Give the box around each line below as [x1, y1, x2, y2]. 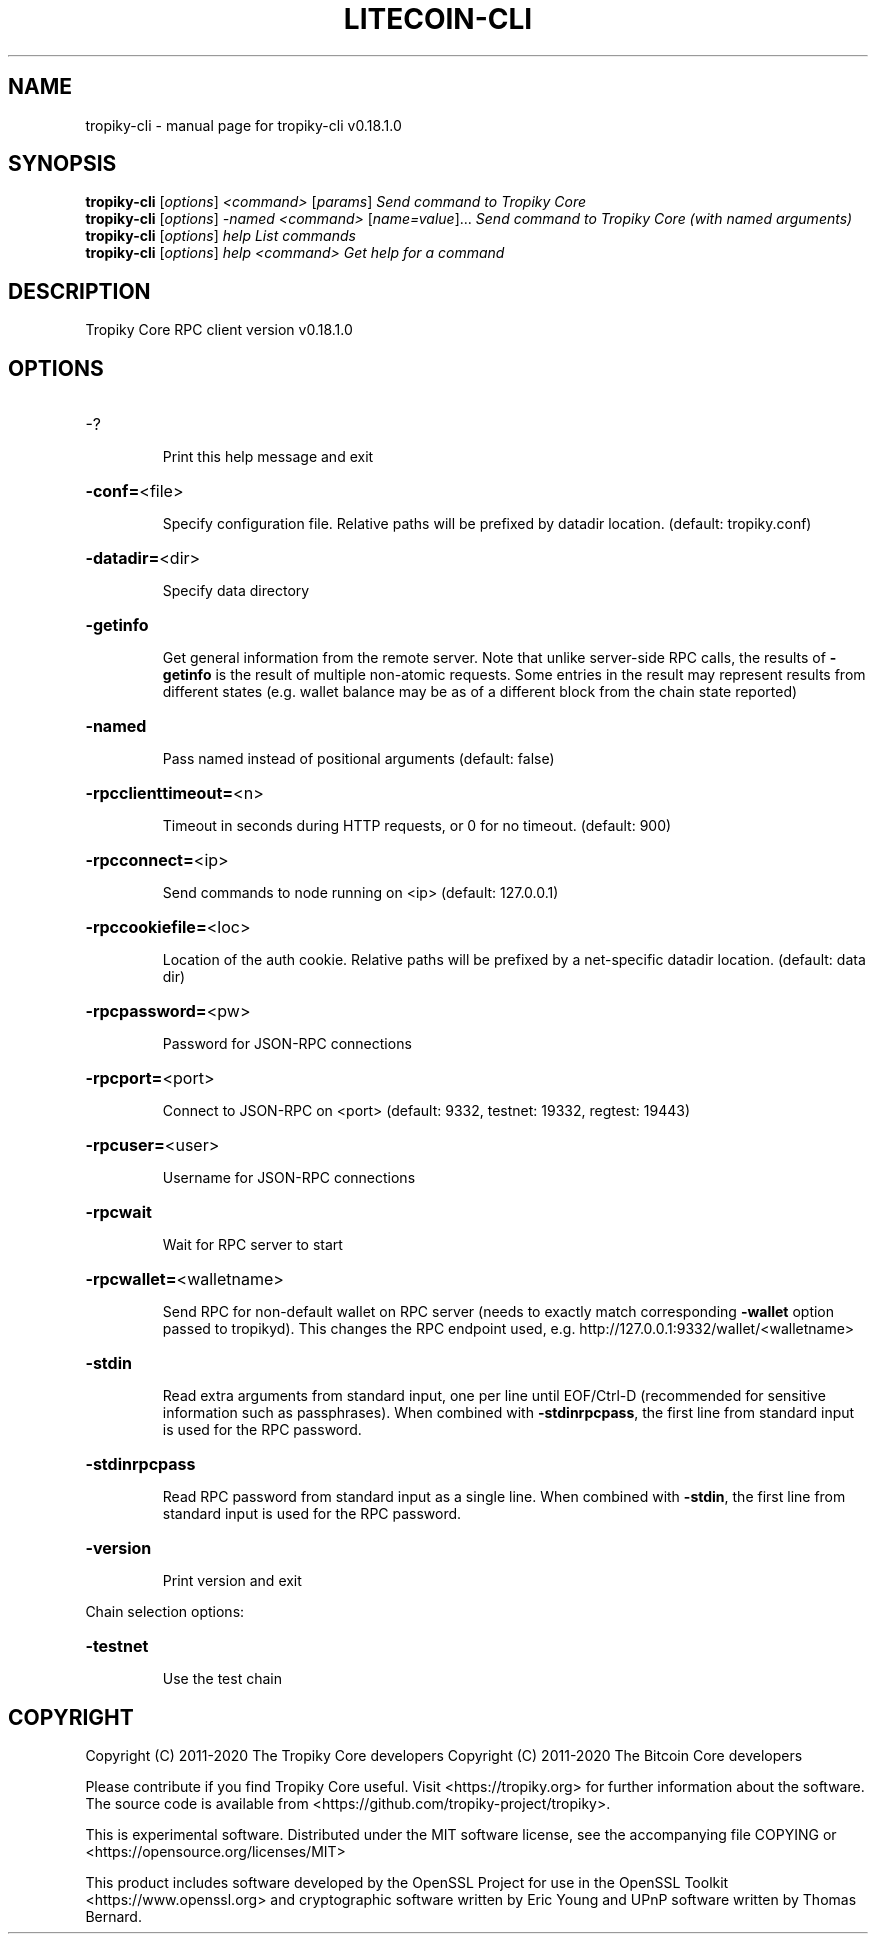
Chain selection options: [85, 1603, 245, 1621]
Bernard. [85, 1907, 142, 1925]
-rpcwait [85, 1202, 152, 1223]
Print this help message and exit [162, 448, 374, 466]
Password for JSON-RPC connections [162, 1035, 412, 1053]
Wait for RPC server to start [162, 1236, 343, 1254]
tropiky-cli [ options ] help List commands [85, 227, 356, 245]
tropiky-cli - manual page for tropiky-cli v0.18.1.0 [85, 116, 402, 134]
